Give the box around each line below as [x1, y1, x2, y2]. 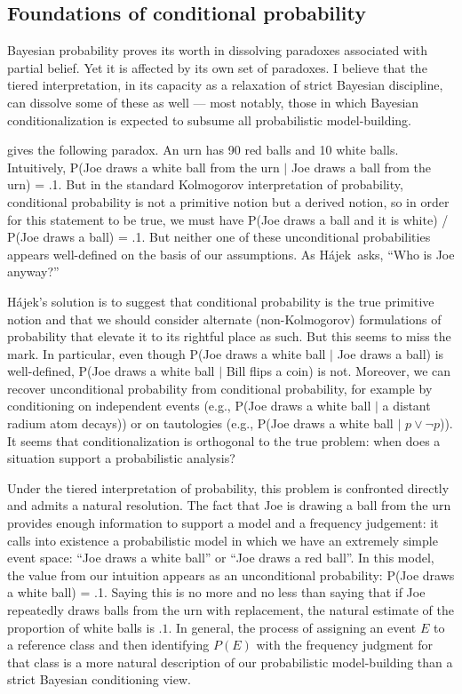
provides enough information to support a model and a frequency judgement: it [7, 514, 439, 532]
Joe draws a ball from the [291, 157, 431, 176]
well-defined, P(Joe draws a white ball [7, 362, 215, 380]
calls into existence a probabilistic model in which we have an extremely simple [7, 530, 438, 549]
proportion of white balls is [7, 618, 155, 636]
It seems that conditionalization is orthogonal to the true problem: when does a [7, 431, 441, 450]
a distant [382, 396, 431, 415]
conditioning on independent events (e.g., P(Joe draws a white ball [7, 396, 371, 415]
